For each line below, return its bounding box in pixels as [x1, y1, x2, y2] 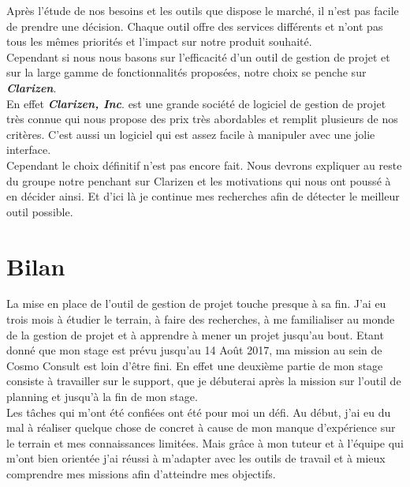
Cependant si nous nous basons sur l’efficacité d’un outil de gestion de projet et [6, 48, 390, 65]
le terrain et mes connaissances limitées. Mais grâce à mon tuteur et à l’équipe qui [6, 434, 404, 451]
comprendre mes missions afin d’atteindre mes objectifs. [6, 465, 276, 481]
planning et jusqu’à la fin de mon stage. [6, 388, 198, 404]
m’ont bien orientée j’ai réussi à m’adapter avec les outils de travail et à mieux [6, 450, 386, 466]
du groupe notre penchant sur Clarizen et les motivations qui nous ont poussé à [6, 172, 391, 189]
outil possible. [6, 203, 73, 219]
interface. [6, 141, 51, 158]
